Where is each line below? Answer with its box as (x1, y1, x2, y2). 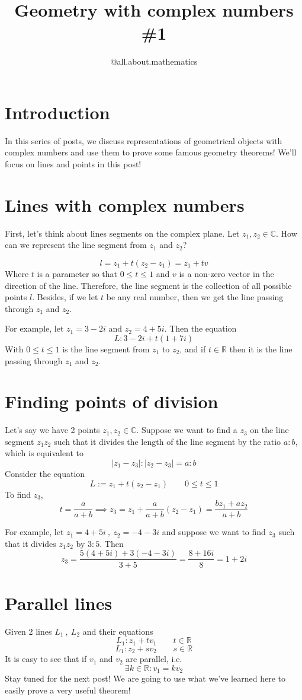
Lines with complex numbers (5, 192, 245, 217)
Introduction (5, 100, 110, 124)
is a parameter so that (37, 267, 118, 279)
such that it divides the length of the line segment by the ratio (54, 435, 281, 447)
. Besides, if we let (32, 291, 98, 303)
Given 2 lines (5, 625, 52, 637)
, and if (179, 342, 206, 355)
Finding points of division (5, 389, 219, 413)
